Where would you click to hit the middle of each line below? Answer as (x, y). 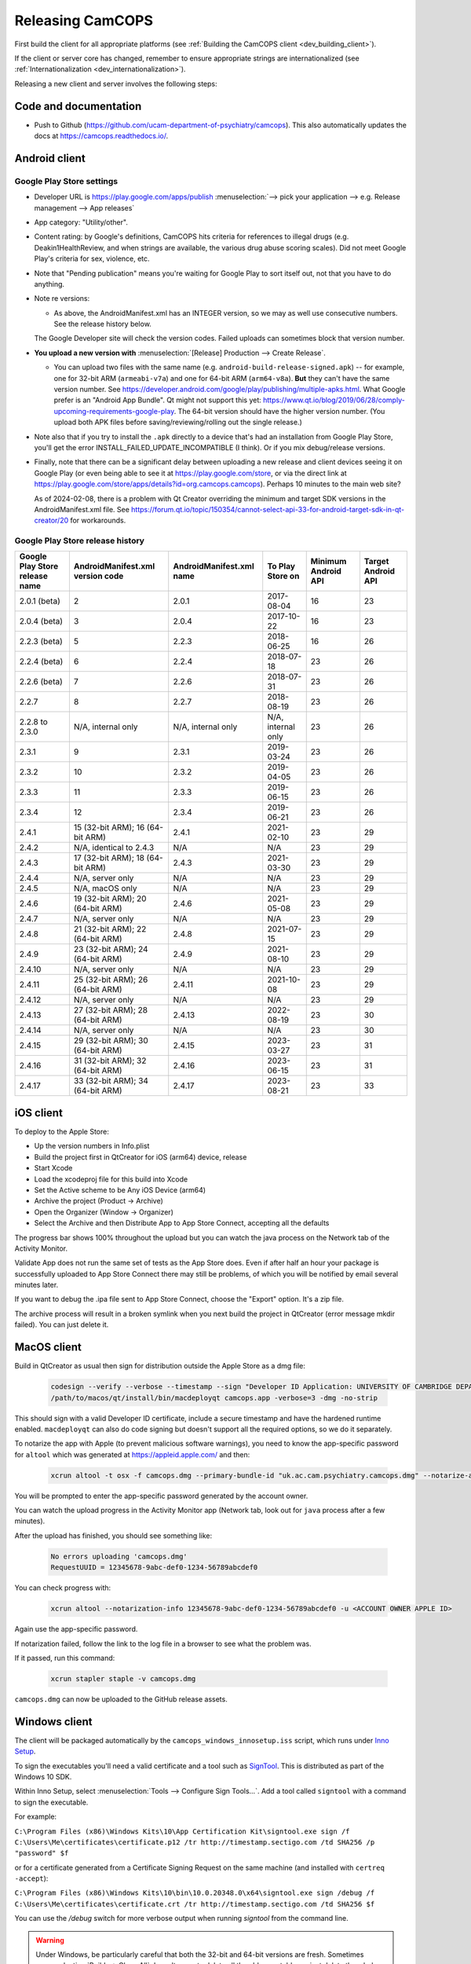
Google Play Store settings (66, 181)
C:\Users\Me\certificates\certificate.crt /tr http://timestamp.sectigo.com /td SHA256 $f (195, 1904)
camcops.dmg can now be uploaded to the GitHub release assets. (121, 1699)
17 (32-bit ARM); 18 (109, 858)
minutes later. (37, 1285)
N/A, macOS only (105, 889)
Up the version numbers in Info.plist (92, 1146)
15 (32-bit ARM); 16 (109, 827)
